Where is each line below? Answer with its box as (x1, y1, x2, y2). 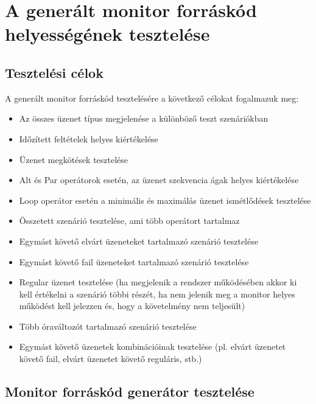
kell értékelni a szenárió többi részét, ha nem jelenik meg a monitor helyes (19, 287, 295, 300)
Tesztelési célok (5, 63, 104, 82)
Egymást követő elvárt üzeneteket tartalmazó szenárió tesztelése (19, 234, 258, 247)
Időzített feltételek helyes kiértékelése (19, 132, 158, 145)
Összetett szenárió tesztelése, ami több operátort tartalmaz (19, 214, 240, 227)
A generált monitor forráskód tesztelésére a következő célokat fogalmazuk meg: (5, 91, 299, 104)
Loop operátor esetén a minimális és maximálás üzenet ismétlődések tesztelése (19, 193, 311, 206)
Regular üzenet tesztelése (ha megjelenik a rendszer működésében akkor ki (19, 276, 297, 288)
